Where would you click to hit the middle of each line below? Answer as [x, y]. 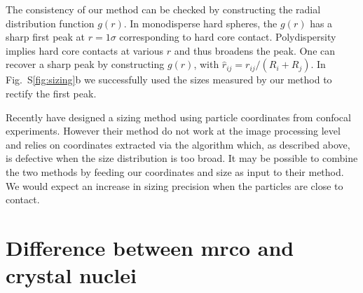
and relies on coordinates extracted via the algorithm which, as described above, [178, 144]
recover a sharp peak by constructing [85, 64]
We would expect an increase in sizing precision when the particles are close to [174, 185]
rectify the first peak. [51, 93]
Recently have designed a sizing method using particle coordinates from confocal [178, 117]
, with [206, 64]
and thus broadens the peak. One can [255, 50]
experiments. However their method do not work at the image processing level [173, 131]
